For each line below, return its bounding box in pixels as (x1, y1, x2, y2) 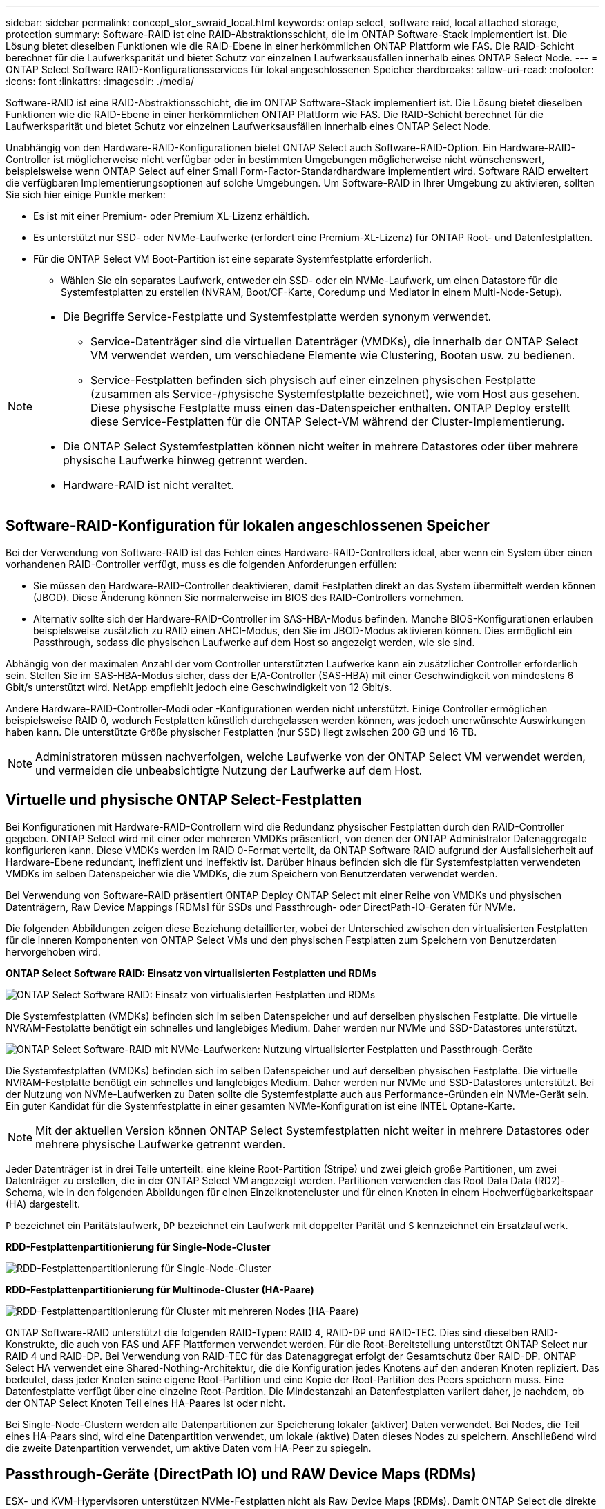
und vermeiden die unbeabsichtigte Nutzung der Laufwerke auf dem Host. (35, 763, 423, 777)
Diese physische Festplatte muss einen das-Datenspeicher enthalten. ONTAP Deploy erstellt (90, 401, 570, 415)
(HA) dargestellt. (6, 1197, 81, 1210)
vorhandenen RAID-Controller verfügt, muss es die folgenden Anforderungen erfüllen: (6, 558, 397, 570)
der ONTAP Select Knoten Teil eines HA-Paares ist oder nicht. (6, 1396, 286, 1409)
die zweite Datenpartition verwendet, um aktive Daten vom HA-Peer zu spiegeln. (6, 1441, 372, 1454)
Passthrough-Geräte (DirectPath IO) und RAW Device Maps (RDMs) (6, 1465, 477, 1483)
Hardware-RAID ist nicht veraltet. (63, 478, 234, 492)
